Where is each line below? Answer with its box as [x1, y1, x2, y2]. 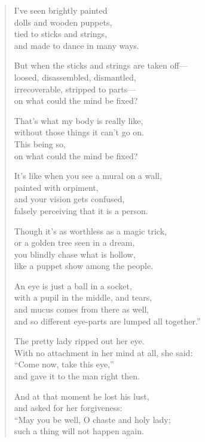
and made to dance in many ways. [14, 39, 139, 51]
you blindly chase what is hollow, [14, 248, 136, 260]
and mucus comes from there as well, [14, 303, 149, 316]
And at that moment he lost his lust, [14, 390, 149, 402]
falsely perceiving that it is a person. [14, 204, 148, 217]
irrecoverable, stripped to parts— [14, 82, 136, 95]
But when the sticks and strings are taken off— [14, 59, 188, 72]
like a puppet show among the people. [14, 259, 154, 272]
